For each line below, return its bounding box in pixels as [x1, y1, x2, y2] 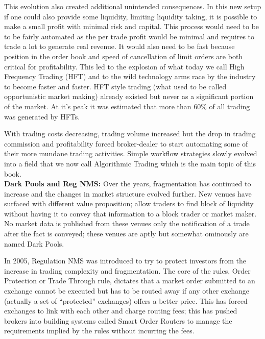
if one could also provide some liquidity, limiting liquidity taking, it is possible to [4, 11, 257, 21]
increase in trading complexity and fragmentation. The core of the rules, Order [4, 265, 251, 276]
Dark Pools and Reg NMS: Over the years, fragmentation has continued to [4, 178, 251, 189]
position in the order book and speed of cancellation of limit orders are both [4, 51, 243, 61]
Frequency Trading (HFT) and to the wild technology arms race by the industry [4, 71, 256, 82]
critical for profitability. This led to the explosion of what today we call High [4, 61, 245, 71]
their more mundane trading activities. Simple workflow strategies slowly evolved [4, 148, 257, 159]
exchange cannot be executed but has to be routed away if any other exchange [4, 285, 250, 296]
